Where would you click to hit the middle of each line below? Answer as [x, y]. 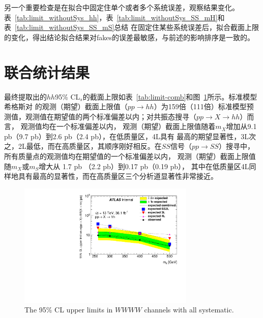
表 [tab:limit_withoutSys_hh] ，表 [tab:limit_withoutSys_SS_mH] [111, 17]
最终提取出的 [25, 96]
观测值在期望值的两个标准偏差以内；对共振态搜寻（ [111, 116]
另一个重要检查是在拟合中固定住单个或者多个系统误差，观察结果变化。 [122, 7]
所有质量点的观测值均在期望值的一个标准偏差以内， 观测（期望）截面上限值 [130, 156]
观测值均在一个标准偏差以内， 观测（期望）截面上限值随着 [118, 126]
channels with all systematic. [189, 310]
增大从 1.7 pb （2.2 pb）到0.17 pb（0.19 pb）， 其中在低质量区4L [144, 166]
